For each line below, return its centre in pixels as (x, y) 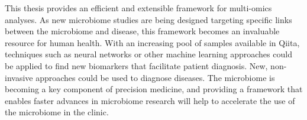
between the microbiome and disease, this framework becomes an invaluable (142, 31)
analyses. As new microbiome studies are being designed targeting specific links (148, 19)
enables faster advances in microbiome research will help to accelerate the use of (150, 100)
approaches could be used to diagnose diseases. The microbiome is (155, 77)
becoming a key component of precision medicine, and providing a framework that (154, 89)
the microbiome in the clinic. (57, 112)
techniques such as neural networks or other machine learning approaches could (148, 54)
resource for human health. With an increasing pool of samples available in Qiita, (152, 42)
